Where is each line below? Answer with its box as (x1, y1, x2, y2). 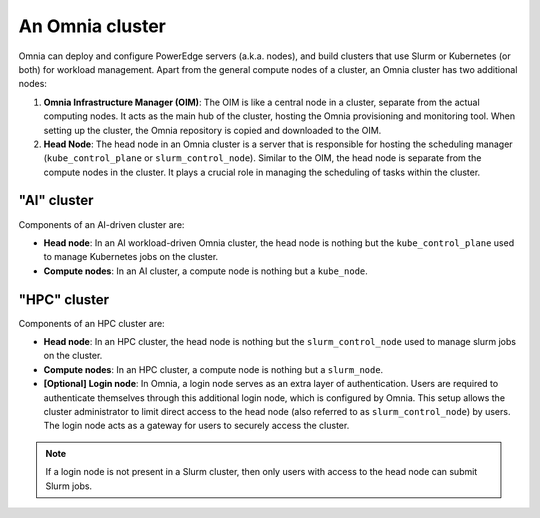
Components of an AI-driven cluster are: (18, 218, 185, 230)
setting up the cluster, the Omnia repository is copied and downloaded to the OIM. (43, 124, 382, 136)
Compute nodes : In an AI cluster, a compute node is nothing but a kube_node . (43, 265, 369, 277)
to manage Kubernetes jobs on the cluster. (43, 251, 219, 263)
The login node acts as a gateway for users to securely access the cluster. (43, 420, 350, 432)
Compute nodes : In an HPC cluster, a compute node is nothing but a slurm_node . (43, 363, 384, 375)
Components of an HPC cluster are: (18, 317, 165, 329)
